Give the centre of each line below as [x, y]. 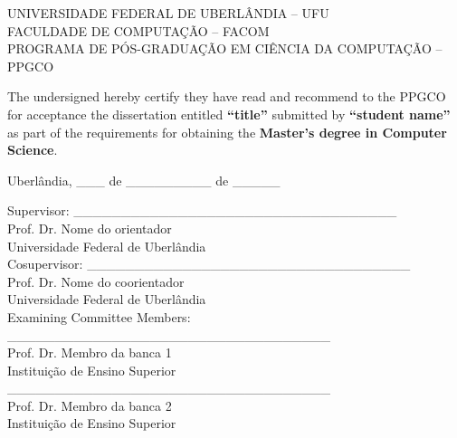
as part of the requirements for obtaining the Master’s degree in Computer [227, 132]
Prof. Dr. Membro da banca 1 [90, 352]
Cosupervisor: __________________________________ [209, 264]
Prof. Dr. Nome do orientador [90, 228]
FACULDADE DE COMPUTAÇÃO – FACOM [138, 30]
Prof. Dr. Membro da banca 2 [90, 405]
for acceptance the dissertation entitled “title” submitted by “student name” [229, 114]
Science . [33, 150]
